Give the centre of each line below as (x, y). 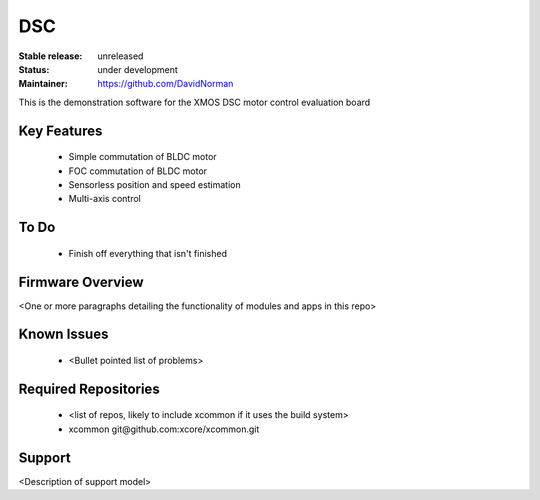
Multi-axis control (105, 199)
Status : (34, 69)
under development (138, 69)
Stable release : (50, 56)
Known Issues (63, 334)
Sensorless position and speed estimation (155, 184)
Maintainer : (43, 84)
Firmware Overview (81, 281)
